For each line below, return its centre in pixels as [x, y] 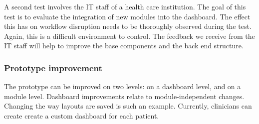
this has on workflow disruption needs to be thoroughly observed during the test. [128, 26]
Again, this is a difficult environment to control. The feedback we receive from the [129, 36]
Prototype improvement [53, 67]
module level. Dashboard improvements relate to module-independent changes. [124, 96]
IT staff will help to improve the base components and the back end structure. [124, 46]
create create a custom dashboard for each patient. [82, 115]
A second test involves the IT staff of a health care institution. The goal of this [125, 6]
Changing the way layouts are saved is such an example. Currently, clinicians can [128, 106]
